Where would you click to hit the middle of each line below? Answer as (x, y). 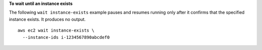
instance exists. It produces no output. (47, 19)
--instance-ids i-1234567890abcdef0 (66, 37)
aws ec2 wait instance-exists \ (56, 31)
